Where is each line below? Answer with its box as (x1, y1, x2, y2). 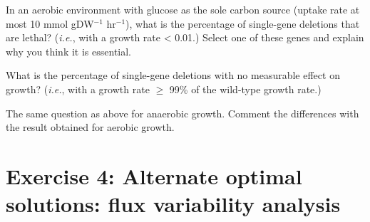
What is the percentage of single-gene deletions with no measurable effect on (6, 68, 340, 83)
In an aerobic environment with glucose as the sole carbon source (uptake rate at (6, 2, 360, 16)
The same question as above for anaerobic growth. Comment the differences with (6, 105, 359, 120)
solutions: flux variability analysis (6, 189, 341, 218)
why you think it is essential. (6, 43, 132, 58)
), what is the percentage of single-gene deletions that (125, 16, 360, 31)
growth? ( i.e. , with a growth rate (6, 81, 150, 96)
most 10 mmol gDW (6, 16, 94, 31)
